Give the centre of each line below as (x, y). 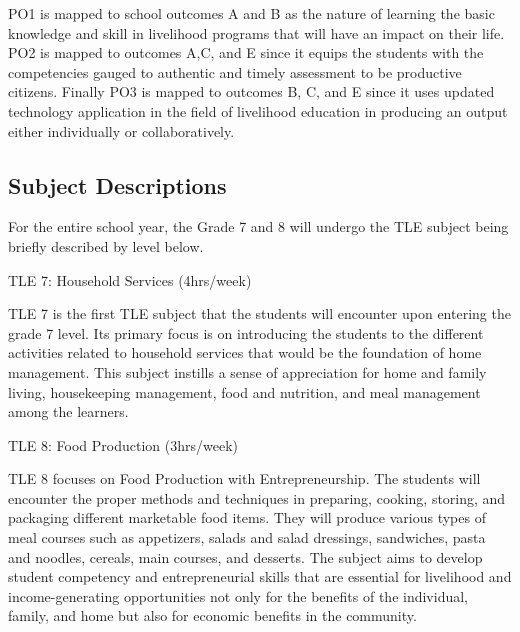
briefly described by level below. (106, 245)
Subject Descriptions (117, 184)
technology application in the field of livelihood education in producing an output (258, 110)
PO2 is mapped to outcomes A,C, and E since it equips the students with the (246, 52)
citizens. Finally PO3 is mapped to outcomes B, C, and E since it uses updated (251, 91)
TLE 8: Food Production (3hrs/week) (123, 444)
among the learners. (68, 411)
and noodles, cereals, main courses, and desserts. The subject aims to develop (245, 556)
